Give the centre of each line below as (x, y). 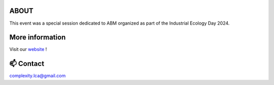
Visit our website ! (28, 49)
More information (38, 37)
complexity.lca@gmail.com (38, 76)
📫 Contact (27, 64)
